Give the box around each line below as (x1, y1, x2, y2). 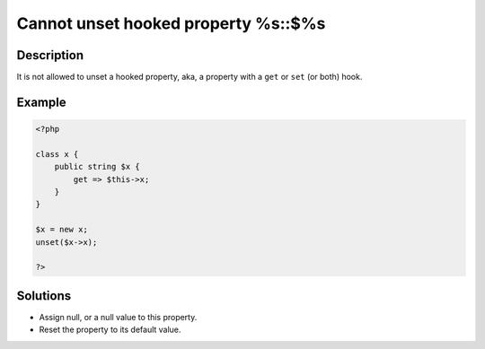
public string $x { (54, 161, 141, 172)
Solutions (16, 288, 72, 303)
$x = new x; (35, 224, 89, 235)
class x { (35, 149, 79, 159)
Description (16, 48, 84, 63)
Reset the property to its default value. (39, 324, 181, 336)
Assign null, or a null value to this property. (39, 311, 198, 322)
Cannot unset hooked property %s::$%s (16, 13, 326, 33)
